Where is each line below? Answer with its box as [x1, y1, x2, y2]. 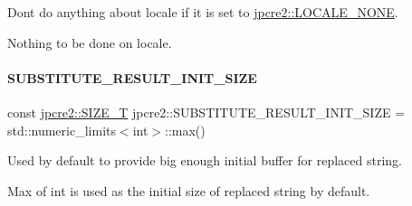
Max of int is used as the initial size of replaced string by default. [7, 181, 370, 200]
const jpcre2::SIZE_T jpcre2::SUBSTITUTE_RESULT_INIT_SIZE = [7, 102, 406, 121]
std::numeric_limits [7, 120, 116, 139]
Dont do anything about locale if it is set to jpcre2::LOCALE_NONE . [7, 3, 398, 21]
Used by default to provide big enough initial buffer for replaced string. [7, 151, 402, 170]
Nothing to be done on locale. [7, 33, 172, 51]
